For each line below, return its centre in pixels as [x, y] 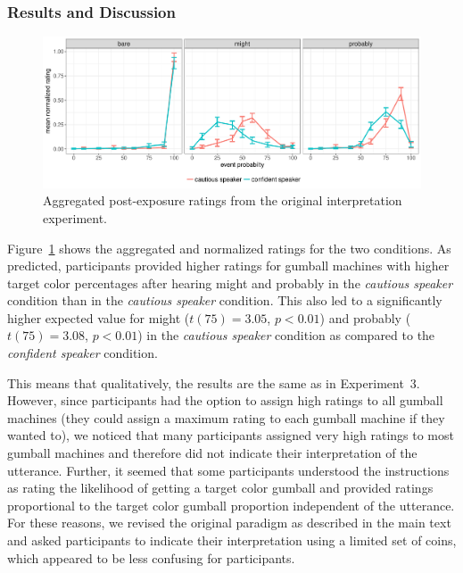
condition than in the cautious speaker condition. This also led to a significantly [225, 300]
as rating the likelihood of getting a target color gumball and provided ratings [220, 488]
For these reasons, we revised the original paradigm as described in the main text [229, 523]
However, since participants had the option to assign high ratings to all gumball [225, 400]
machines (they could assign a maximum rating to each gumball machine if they [226, 417]
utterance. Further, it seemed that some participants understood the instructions [228, 470]
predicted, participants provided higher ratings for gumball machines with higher [228, 266]
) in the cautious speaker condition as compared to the [286, 335]
